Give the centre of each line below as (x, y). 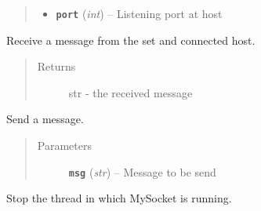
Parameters (64, 146)
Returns (56, 66)
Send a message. (45, 119)
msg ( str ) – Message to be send (142, 171)
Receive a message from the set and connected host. (131, 40)
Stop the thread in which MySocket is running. (119, 198)
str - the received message (130, 92)
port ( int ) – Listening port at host (139, 13)
